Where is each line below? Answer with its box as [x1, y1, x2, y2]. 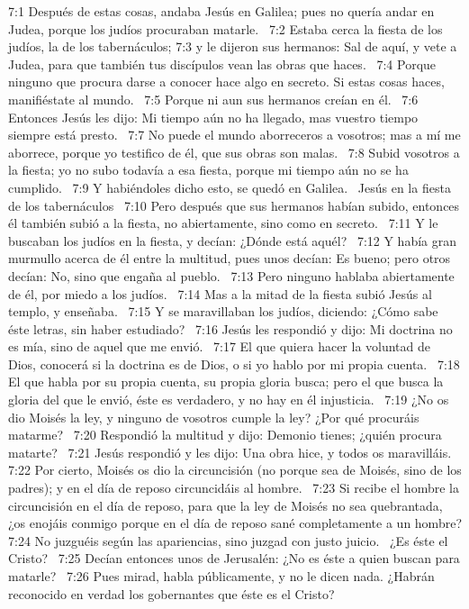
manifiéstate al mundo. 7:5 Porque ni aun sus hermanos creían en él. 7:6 [8, 89, 419, 108]
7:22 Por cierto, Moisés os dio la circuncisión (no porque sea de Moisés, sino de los [8, 460, 462, 479]
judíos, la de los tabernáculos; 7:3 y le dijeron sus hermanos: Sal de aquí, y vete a [8, 37, 457, 56]
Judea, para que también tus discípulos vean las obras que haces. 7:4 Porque [8, 54, 437, 73]
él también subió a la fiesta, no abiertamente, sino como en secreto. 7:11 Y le [8, 214, 438, 232]
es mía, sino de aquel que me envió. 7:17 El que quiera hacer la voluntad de [8, 337, 431, 356]
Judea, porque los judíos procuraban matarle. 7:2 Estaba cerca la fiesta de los [8, 19, 443, 38]
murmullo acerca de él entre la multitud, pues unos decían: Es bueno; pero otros [8, 249, 451, 268]
